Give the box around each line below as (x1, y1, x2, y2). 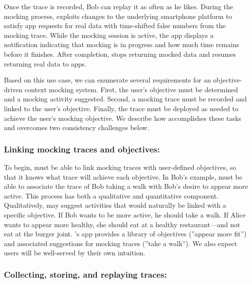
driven (4, 84, 23, 94)
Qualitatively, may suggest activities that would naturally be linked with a (4, 200, 226, 210)
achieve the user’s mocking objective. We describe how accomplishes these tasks (4, 113, 241, 123)
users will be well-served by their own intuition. (4, 248, 145, 258)
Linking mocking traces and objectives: (4, 143, 160, 155)
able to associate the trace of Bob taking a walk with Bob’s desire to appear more (4, 181, 248, 191)
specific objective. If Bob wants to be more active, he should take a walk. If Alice (4, 209, 246, 219)
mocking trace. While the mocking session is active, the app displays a (4, 30, 214, 40)
